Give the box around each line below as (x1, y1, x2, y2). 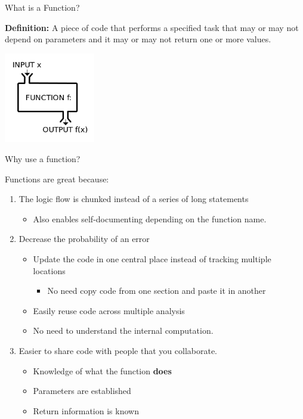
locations (33, 264, 66, 277)
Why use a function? (5, 153, 81, 165)
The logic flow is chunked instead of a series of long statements (18, 193, 249, 205)
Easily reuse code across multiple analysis (33, 304, 185, 316)
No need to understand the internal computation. (33, 324, 214, 337)
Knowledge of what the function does (33, 364, 172, 377)
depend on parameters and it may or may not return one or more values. (5, 33, 271, 45)
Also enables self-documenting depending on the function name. (33, 212, 267, 225)
